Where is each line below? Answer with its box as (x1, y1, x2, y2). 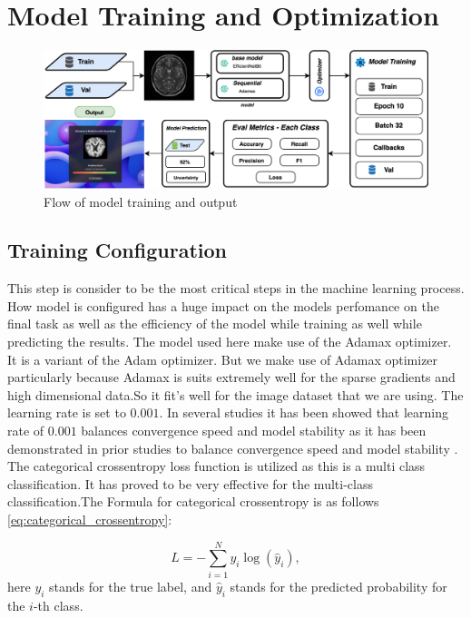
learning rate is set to (7, 403, 126, 422)
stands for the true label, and (49, 576, 212, 595)
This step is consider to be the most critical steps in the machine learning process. (7, 279, 465, 298)
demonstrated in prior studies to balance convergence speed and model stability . (7, 438, 458, 457)
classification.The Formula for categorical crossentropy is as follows (7, 492, 379, 511)
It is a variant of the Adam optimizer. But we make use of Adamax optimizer (7, 349, 438, 368)
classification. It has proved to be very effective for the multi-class (7, 474, 373, 493)
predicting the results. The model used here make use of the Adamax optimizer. (7, 332, 452, 351)
